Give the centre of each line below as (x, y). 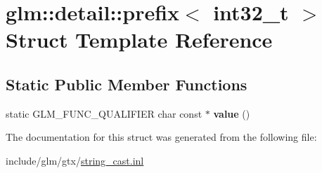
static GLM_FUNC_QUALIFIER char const (104, 113)
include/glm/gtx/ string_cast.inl (75, 160)
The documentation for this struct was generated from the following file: (161, 137)
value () (232, 113)
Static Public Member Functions (127, 84)
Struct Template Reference (139, 40)
